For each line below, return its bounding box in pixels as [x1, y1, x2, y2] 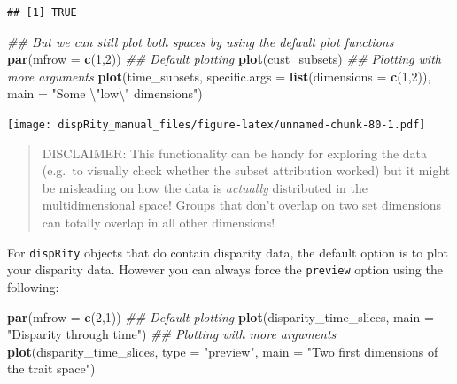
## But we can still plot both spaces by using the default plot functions [7, 32, 394, 50]
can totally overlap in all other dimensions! [42, 213, 275, 231]
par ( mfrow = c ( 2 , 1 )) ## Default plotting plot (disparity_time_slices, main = [7, 307, 434, 326]
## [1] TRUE [7, 6, 77, 19]
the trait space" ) [7, 359, 96, 378]
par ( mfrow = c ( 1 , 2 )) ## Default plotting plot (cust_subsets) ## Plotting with [7, 50, 441, 68]
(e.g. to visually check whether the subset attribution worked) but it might [42, 161, 451, 180]
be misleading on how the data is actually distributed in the [42, 178, 368, 196]
